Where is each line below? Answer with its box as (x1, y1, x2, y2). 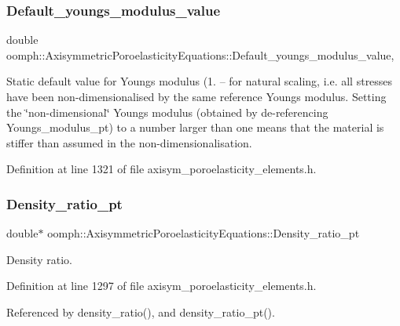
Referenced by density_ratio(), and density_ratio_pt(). (6, 303, 275, 320)
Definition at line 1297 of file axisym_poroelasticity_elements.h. (6, 277, 317, 294)
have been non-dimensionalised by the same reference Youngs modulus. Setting (6, 89, 387, 104)
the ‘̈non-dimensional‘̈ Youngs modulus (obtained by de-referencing (6, 103, 328, 120)
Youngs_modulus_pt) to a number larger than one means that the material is (6, 119, 384, 136)
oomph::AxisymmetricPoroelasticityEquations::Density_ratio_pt (47, 225, 360, 241)
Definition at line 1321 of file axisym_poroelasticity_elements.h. (6, 161, 317, 177)
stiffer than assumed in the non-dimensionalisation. (6, 134, 252, 150)
